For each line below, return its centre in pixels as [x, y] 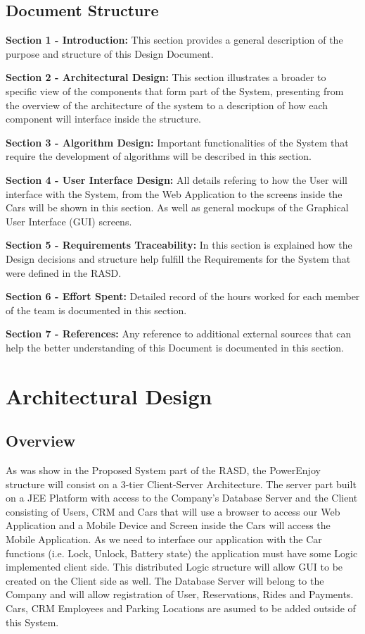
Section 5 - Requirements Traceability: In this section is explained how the [179, 245]
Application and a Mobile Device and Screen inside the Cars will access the [168, 525]
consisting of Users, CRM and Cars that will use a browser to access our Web [173, 511]
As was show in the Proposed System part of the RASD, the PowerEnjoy [163, 470]
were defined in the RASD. [64, 272]
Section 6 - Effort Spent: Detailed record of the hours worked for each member [183, 296]
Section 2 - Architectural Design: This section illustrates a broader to [166, 77]
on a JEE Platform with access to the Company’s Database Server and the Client [182, 498]
